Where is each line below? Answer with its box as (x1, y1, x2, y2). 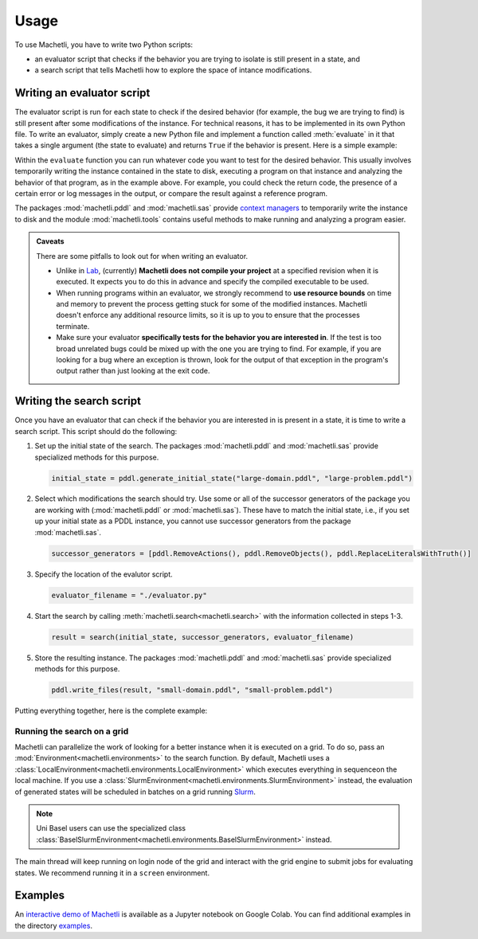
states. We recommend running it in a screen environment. (14, 868, 210, 878)
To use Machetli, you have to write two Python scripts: (14, 40, 194, 49)
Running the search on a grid (14, 726, 129, 737)
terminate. (56, 321, 90, 331)
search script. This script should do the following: (14, 426, 178, 436)
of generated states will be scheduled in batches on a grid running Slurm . (14, 787, 257, 796)
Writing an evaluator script (14, 86, 151, 100)
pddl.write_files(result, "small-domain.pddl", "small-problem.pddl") (51, 685, 334, 694)
